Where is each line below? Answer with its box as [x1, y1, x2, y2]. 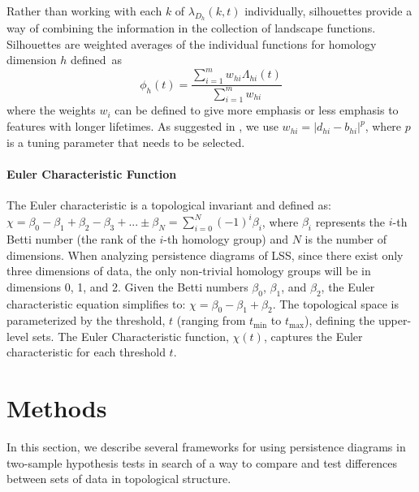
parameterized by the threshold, [6, 312, 166, 329]
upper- [378, 312, 412, 329]
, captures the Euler [263, 327, 363, 344]
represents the [315, 213, 386, 230]
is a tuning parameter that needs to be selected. [6, 133, 245, 150]
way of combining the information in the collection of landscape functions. [6, 19, 376, 37]
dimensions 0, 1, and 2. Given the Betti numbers [6, 278, 248, 295]
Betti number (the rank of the [6, 230, 156, 247]
